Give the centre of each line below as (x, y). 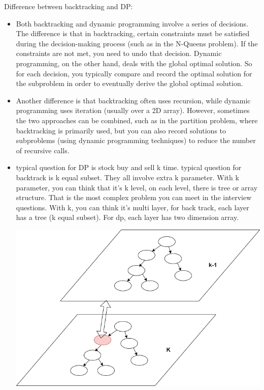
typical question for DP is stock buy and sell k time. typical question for (129, 167)
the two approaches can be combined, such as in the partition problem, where (137, 120)
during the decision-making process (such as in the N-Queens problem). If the (137, 43)
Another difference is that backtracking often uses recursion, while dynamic (133, 100)
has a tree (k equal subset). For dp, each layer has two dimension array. (127, 217)
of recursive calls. (43, 150)
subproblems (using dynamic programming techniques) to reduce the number (136, 140)
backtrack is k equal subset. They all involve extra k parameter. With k (127, 177)
